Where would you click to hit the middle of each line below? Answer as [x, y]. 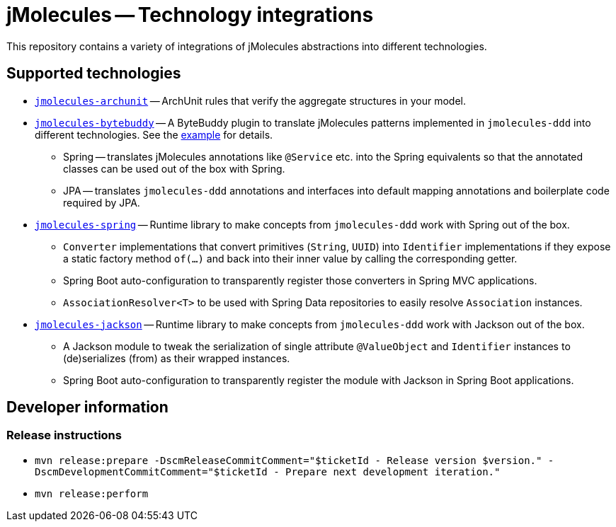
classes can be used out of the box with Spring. [174, 168]
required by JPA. [102, 202]
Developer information [87, 407]
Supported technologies [94, 74]
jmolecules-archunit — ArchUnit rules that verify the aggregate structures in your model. [250, 100]
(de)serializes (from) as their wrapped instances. [177, 358]
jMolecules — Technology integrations [190, 15]
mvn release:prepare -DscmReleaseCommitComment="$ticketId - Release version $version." [289, 460]
